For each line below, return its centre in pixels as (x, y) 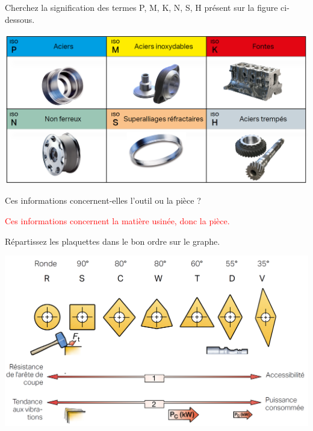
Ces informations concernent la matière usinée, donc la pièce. (117, 220)
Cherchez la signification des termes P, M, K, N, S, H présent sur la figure (141, 7)
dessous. (20, 19)
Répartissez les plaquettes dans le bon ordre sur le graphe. (113, 241)
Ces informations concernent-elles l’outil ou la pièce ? (103, 200)
